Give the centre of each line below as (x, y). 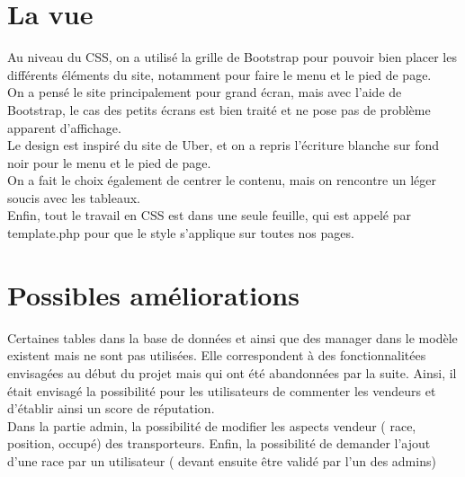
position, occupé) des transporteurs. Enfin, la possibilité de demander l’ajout (219, 443)
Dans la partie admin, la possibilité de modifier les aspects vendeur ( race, (212, 425)
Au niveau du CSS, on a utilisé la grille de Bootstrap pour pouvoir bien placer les (232, 57)
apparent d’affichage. (64, 127)
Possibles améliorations (153, 294)
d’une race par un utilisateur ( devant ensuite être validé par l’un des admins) (222, 460)
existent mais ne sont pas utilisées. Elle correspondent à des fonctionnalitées (217, 355)
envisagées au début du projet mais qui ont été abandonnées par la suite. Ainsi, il (232, 372)
